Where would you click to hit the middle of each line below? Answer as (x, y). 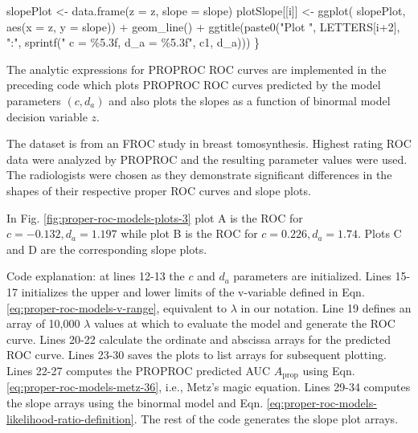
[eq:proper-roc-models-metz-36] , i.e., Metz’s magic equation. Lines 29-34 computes (209, 387)
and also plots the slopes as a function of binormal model (250, 100)
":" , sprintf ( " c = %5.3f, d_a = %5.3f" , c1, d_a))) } (133, 42)
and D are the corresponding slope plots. (107, 249)
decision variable (47, 116)
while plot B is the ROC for (189, 233)
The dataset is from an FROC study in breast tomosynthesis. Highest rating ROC (209, 143)
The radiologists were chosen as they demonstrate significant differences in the (199, 175)
